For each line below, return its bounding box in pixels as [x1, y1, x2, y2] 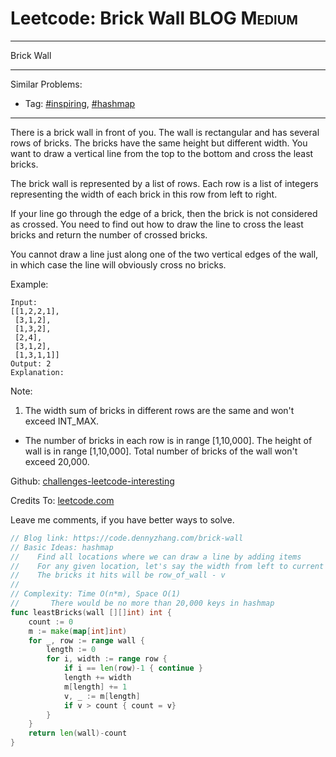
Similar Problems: [10, 78, 83, 90]
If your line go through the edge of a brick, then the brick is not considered [10, 207, 318, 219]
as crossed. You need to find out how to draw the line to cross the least [10, 218, 304, 230]
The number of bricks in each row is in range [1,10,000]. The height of [24, 434, 313, 446]
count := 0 [28, 617, 74, 627]
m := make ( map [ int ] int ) [28, 626, 128, 636]
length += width [63, 673, 132, 683]
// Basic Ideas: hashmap [10, 542, 114, 552]
